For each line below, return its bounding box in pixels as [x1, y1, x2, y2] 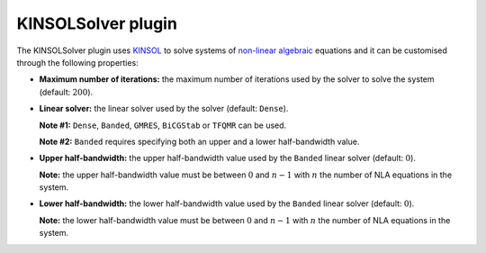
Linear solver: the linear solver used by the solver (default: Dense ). [39, 104, 289, 114]
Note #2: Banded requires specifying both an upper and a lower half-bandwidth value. [39, 136, 360, 147]
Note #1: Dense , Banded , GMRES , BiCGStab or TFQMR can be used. [39, 120, 287, 131]
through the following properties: [16, 57, 139, 68]
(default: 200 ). [39, 86, 94, 97]
